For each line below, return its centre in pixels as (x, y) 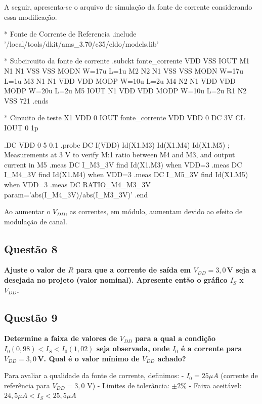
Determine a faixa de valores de (61, 338)
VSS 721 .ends (26, 100)
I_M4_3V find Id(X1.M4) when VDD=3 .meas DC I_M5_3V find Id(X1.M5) (126, 174)
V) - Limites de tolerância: (128, 385)
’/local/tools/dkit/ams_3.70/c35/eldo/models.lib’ (81, 43)
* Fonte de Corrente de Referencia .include (70, 34)
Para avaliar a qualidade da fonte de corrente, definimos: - (94, 375)
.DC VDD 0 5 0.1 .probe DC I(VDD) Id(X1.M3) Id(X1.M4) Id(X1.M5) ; (117, 144)
